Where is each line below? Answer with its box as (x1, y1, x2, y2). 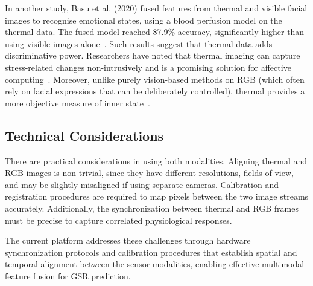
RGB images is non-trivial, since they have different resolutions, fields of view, (5, 166, 294, 179)
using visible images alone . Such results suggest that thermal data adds (5, 37, 273, 50)
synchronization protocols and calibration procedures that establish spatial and (5, 245, 297, 258)
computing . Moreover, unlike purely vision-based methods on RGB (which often (5, 73, 305, 85)
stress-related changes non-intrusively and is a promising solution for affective (5, 60, 291, 73)
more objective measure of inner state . (5, 96, 150, 109)
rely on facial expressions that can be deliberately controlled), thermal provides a (5, 85, 305, 97)
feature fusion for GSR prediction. (5, 269, 131, 282)
